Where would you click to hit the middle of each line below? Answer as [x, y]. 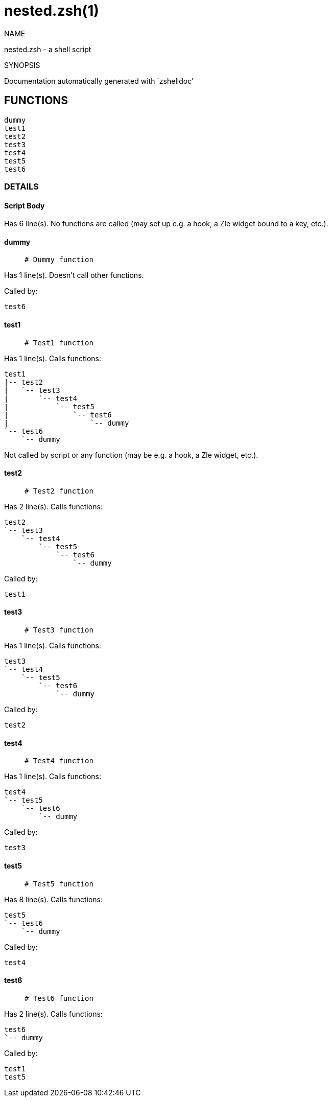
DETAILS [21, 186]
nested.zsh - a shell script [48, 49]
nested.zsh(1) [52, 11]
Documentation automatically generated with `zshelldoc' [99, 81]
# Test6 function [59, 998]
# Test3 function [59, 630]
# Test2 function [59, 491]
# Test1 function [59, 343]
